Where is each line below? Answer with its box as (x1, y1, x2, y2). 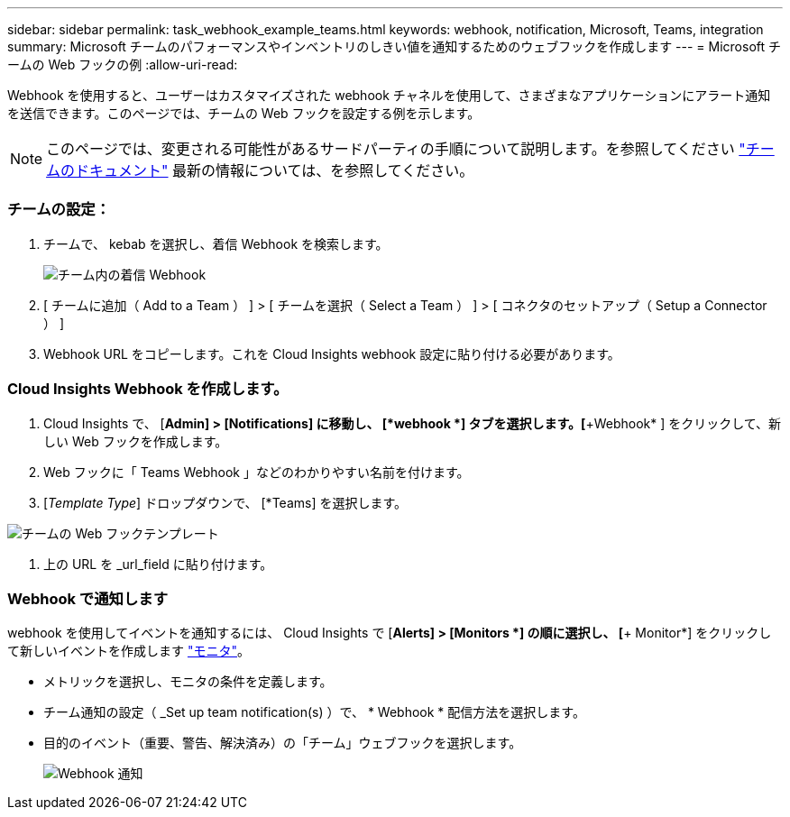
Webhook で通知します (7, 589, 168, 608)
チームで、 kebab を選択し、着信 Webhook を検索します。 (43, 235, 389, 252)
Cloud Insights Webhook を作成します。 (7, 380, 289, 399)
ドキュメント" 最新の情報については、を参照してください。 (75, 161, 474, 179)
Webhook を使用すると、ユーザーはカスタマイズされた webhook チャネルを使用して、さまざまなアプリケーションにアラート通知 (7, 87, 771, 103)
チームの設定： (7, 200, 111, 219)
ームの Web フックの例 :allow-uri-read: (7, 57, 238, 72)
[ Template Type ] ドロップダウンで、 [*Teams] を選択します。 (43, 494, 408, 510)
